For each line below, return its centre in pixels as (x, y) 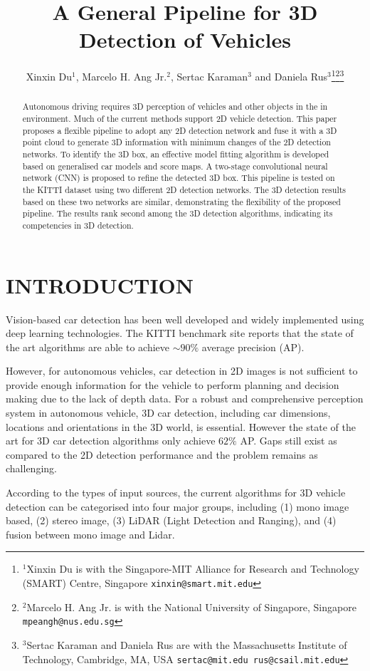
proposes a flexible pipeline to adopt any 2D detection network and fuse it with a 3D (180, 130)
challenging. (31, 468)
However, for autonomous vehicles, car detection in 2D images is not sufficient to (182, 371)
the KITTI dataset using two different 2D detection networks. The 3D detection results (184, 189)
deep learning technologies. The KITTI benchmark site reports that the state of (180, 333)
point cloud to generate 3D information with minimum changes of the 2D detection (176, 142)
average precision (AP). (253, 347)
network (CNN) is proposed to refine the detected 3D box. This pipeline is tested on (179, 178)
